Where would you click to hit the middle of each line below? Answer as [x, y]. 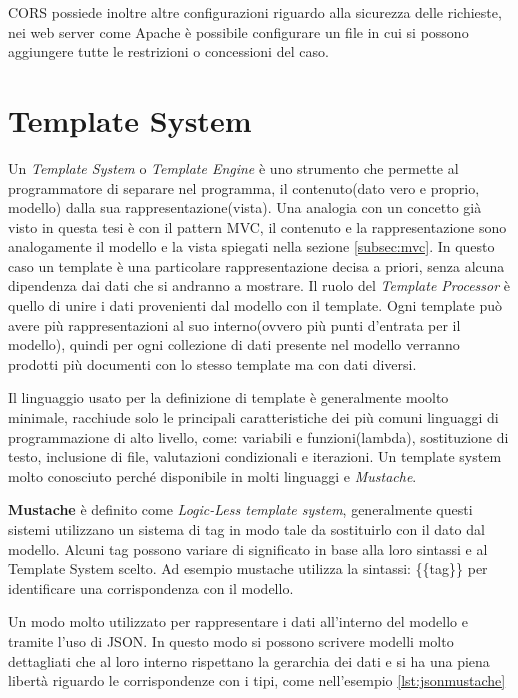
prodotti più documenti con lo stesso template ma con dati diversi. [212, 363]
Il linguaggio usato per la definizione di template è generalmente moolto [228, 397]
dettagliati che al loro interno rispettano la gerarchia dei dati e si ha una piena [249, 660]
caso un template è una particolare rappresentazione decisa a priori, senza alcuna [256, 265]
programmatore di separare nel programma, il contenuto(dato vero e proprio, [244, 187]
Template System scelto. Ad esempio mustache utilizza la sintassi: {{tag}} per [248, 568]
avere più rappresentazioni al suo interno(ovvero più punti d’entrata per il [234, 324]
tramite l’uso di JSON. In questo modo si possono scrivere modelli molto [231, 640]
